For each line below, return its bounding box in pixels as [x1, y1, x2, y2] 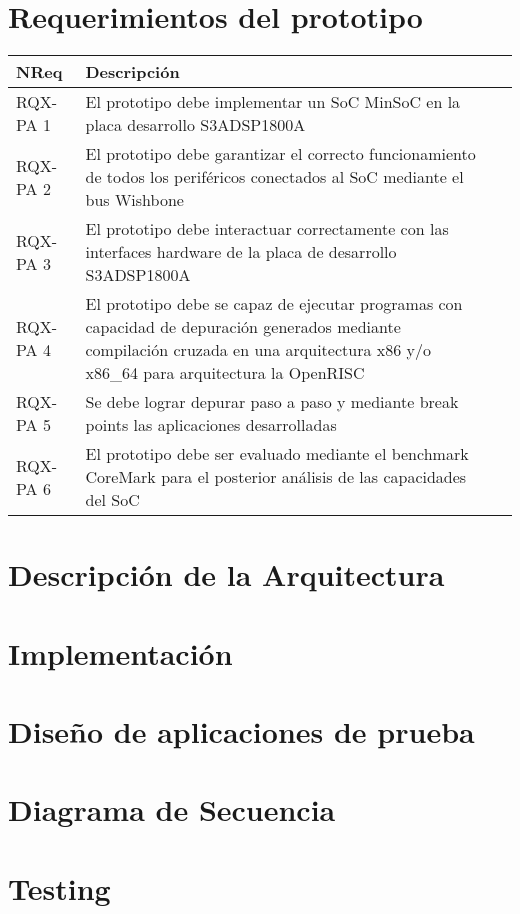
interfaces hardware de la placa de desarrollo [85, 240, 397, 264]
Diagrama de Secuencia [8, 789, 336, 830]
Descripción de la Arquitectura [8, 554, 445, 595]
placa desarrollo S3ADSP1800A [85, 113, 306, 137]
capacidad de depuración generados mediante [85, 315, 401, 339]
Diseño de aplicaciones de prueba [8, 711, 475, 752]
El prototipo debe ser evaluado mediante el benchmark [85, 442, 469, 466]
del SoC [85, 488, 140, 512]
